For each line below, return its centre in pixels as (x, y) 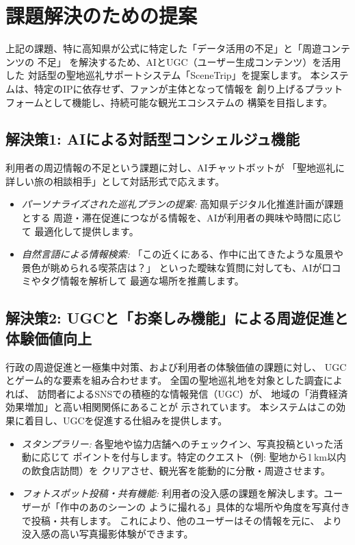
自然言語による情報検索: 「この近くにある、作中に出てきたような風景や (182, 254)
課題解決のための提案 (102, 15)
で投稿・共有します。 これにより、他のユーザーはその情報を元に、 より (182, 520)
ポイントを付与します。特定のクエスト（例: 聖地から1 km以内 (209, 457)
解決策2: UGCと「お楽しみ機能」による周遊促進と (177, 318)
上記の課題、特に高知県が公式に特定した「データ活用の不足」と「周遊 (163, 48)
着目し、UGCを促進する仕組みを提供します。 (126, 421)
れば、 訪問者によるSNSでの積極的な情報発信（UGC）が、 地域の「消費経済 (177, 393)
